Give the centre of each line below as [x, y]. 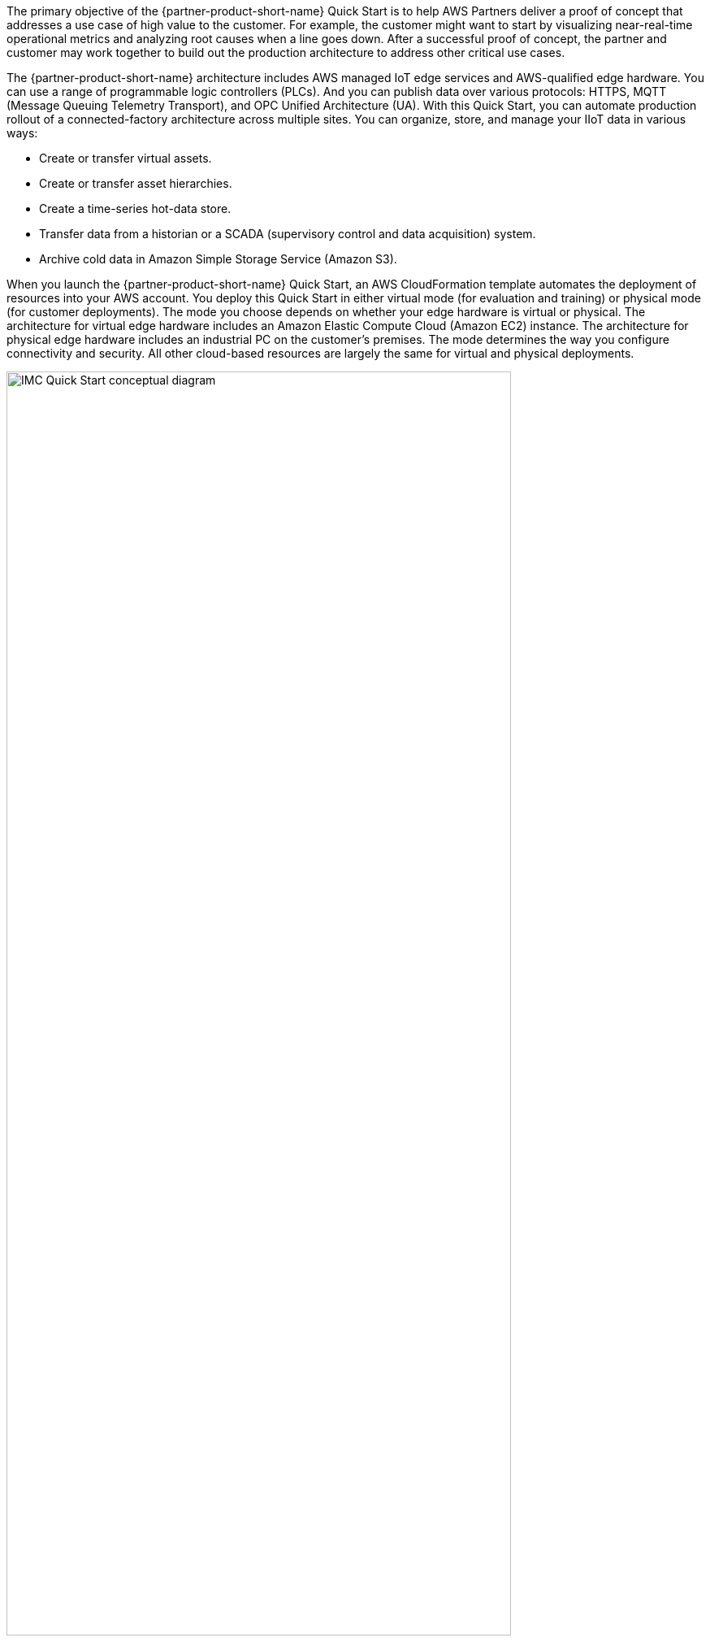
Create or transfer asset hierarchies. [136, 183]
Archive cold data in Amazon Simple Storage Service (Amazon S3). [218, 259]
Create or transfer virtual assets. [126, 158]
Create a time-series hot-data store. [135, 209]
